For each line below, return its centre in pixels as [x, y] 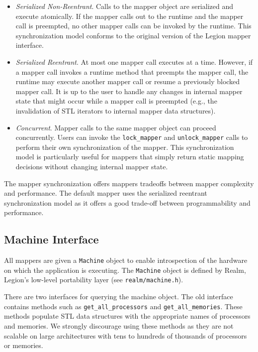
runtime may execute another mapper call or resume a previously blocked [128, 81]
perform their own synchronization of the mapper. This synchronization [125, 147]
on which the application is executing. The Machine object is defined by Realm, [125, 270]
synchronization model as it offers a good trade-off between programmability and [127, 202]
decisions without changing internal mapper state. [92, 166]
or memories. [24, 345]
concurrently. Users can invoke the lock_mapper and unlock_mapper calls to [132, 137]
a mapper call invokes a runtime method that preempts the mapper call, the [132, 71]
